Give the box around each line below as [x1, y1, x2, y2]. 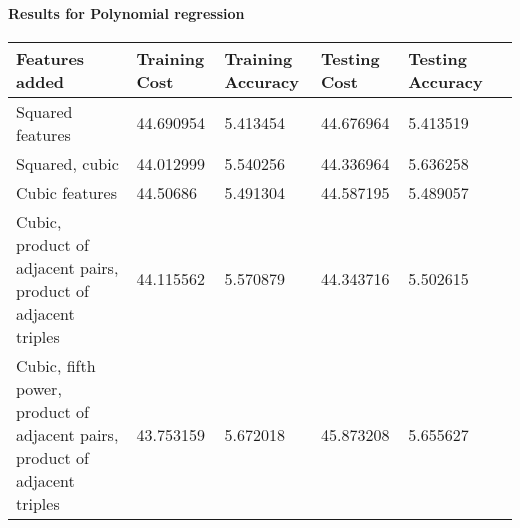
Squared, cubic [16, 151, 119, 175]
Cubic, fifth [16, 353, 96, 377]
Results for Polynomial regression [8, 2, 245, 23]
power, [16, 376, 62, 400]
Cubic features [16, 180, 118, 204]
